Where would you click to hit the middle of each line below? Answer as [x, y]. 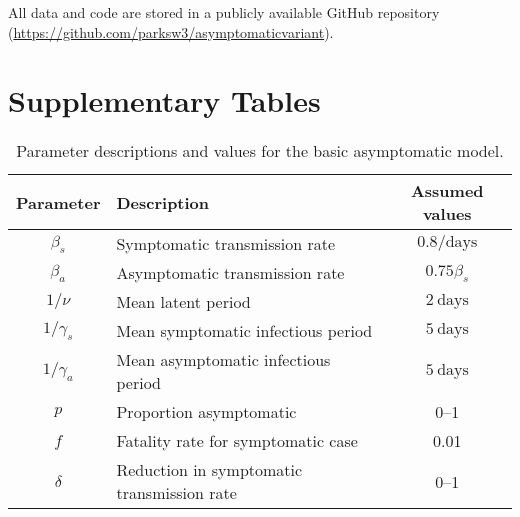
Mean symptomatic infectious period [244, 331]
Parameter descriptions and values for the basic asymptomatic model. [260, 151]
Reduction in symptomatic [209, 470]
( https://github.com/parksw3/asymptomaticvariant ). [171, 31]
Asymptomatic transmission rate [230, 273]
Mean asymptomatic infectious [223, 360]
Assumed [447, 191]
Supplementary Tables [164, 100]
